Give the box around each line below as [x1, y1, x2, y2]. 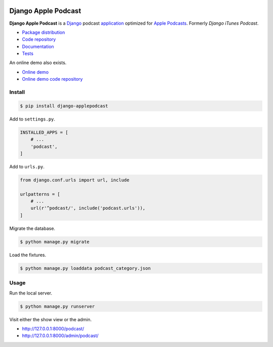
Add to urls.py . [9, 163, 45, 169]
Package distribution [22, 29, 65, 35]
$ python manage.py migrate [20, 239, 89, 245]
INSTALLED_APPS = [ [20, 129, 68, 135]
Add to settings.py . [9, 116, 56, 122]
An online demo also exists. [9, 60, 67, 66]
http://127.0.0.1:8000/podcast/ [22, 325, 84, 331]
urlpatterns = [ [20, 191, 61, 197]
